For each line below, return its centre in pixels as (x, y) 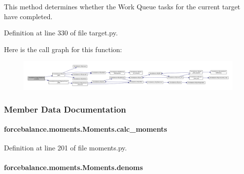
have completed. (28, 16)
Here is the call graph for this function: (63, 49)
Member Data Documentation (65, 109)
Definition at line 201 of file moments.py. (66, 148)
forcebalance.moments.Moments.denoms (73, 167)
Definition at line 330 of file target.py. (61, 33)
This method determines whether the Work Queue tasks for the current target (122, 6)
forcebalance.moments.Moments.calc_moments (86, 129)
